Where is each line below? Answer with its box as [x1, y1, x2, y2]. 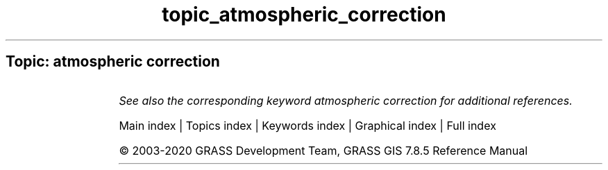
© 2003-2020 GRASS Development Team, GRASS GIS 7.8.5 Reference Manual [119, 143, 528, 158]
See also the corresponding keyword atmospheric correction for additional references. [119, 93, 573, 108]
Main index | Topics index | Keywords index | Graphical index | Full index [119, 118, 496, 133]
